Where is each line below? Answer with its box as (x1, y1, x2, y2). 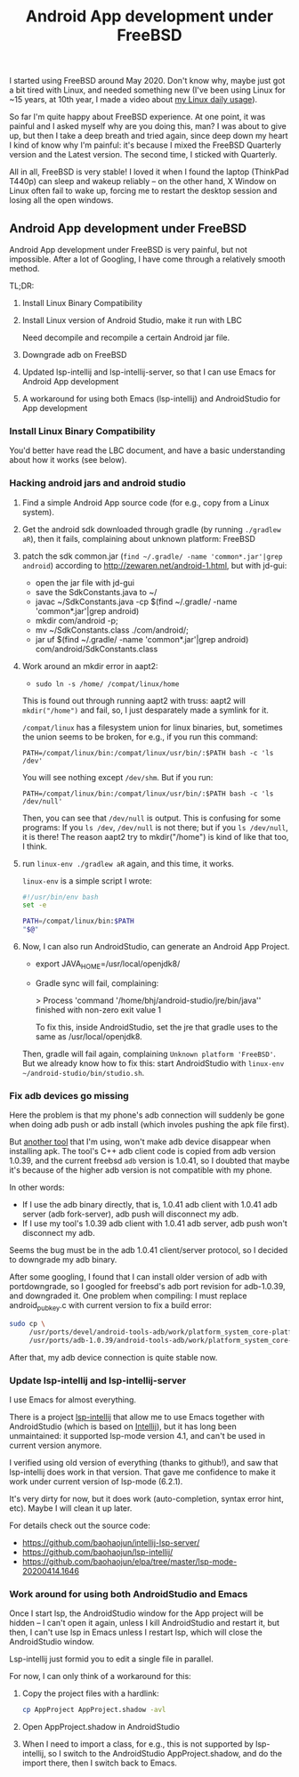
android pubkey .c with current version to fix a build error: (9, 1300, 212, 1313)
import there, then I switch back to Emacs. (21, 1757, 178, 1768)
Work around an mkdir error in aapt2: (21, 660, 158, 671)
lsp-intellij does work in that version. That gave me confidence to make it (9, 1466, 276, 1477)
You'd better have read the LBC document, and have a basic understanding (9, 445, 286, 456)
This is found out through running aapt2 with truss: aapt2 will (21, 695, 246, 706)
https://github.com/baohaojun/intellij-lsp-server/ (21, 1537, 200, 1547)
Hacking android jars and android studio (9, 477, 187, 489)
